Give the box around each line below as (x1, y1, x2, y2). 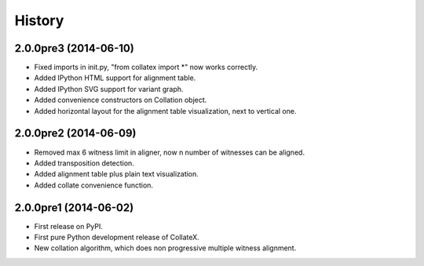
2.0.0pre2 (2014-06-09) (14, 126, 137, 140)
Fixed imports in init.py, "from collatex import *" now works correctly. (34, 63, 258, 72)
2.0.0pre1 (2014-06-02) (14, 201, 134, 214)
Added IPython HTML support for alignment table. (34, 73, 196, 82)
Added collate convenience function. (34, 180, 153, 190)
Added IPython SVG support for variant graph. (34, 84, 184, 93)
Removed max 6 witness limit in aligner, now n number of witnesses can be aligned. (34, 148, 305, 157)
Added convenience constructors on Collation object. (34, 95, 207, 105)
